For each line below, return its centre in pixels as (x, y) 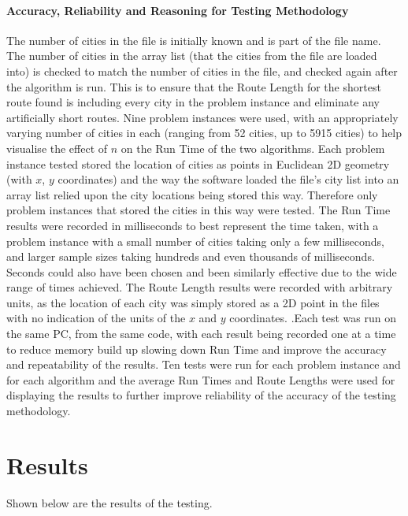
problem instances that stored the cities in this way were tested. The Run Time (198, 210)
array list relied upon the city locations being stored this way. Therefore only (192, 194)
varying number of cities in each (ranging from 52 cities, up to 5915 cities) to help (204, 133)
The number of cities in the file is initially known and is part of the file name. (194, 40)
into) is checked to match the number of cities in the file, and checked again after (202, 71)
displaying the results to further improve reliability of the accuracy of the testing (201, 395)
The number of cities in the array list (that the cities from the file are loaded (192, 56)
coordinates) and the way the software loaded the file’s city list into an (228, 179)
